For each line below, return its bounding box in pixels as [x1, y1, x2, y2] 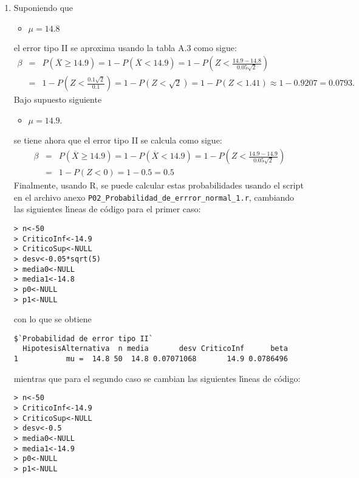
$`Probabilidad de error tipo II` [13, 334, 153, 343]
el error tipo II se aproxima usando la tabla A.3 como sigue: [13, 41, 237, 54]
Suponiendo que [13, 1, 74, 13]
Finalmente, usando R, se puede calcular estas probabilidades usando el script [13, 179, 304, 192]
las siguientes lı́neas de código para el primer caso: [13, 203, 201, 215]
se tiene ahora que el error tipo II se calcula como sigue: [13, 134, 222, 147]
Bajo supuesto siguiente [13, 93, 102, 106]
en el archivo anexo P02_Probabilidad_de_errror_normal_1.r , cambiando [13, 190, 295, 203]
